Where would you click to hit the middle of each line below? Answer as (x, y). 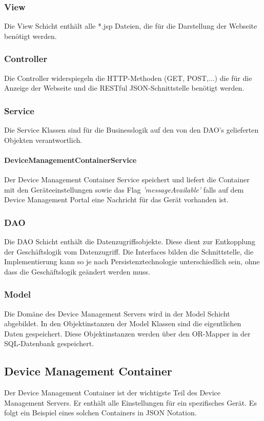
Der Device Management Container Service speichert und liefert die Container (127, 180)
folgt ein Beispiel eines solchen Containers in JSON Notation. (100, 413)
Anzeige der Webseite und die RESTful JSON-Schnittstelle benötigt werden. (124, 88)
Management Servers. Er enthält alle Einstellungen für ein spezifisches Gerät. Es (130, 402)
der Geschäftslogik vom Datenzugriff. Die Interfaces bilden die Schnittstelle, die (129, 251)
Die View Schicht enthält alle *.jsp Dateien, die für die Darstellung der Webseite (131, 26)
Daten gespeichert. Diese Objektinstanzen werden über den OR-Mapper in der (127, 333)
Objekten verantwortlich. (43, 140)
